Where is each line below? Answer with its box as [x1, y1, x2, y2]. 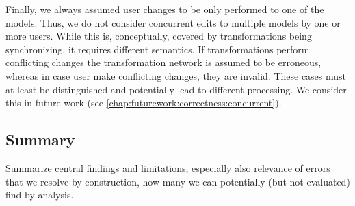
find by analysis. [5, 188, 74, 202]
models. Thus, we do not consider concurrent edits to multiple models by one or [5, 15, 341, 29]
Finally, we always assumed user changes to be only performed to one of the [5, 2, 324, 16]
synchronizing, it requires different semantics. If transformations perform [5, 42, 310, 56]
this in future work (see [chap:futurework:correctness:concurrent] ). [5, 95, 282, 110]
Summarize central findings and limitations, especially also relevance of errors [5, 160, 330, 175]
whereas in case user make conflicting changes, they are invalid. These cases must [5, 68, 347, 83]
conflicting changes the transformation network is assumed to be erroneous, [5, 55, 321, 70]
